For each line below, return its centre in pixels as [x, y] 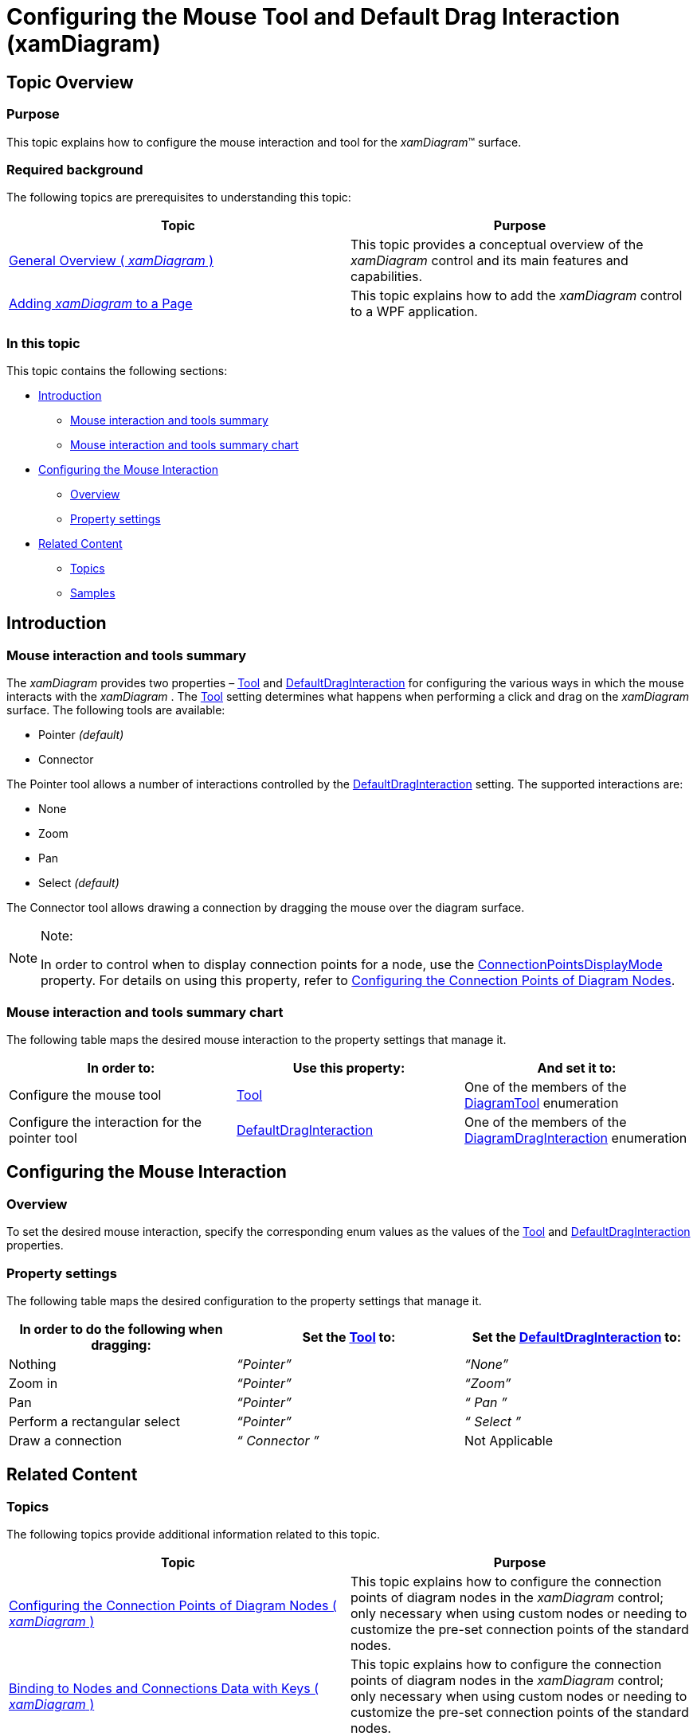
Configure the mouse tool [85, 1095]
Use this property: [349, 1068]
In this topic [43, 343]
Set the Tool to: [349, 1337]
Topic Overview [70, 82]
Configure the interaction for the [106, 1122]
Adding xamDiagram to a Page [101, 304]
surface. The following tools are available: [116, 710]
